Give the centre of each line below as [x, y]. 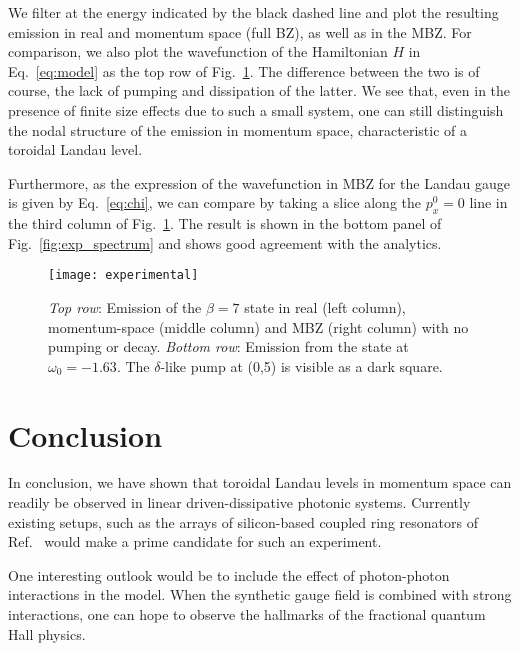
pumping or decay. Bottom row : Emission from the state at [228, 346]
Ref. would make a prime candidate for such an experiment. [195, 541]
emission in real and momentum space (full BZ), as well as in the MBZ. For [240, 31]
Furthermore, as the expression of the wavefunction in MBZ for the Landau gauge [259, 182]
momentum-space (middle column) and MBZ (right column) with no [258, 326]
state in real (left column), [325, 306]
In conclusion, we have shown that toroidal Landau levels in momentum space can [260, 482]
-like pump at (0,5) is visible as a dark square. [301, 365]
